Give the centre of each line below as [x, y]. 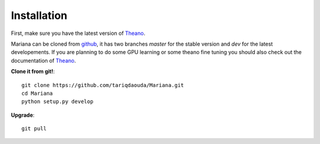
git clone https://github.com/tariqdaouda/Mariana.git [103, 85]
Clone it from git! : [33, 72]
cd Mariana [37, 93]
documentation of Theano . [44, 60]
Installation [39, 15]
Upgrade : [23, 115]
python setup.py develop [57, 102]
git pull [34, 129]
